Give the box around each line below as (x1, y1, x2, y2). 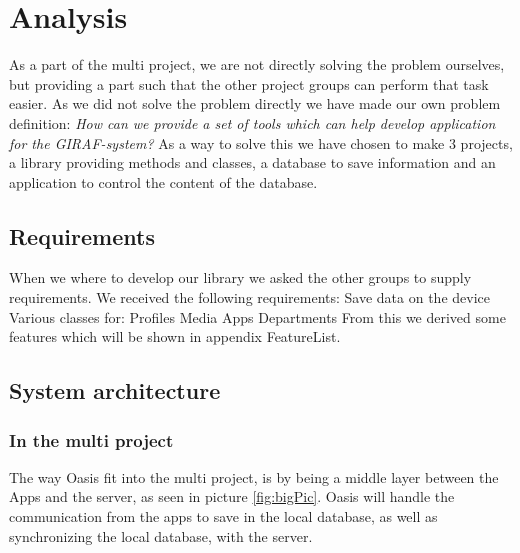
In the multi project (9, 427, 174, 452)
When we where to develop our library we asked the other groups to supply (9, 267, 472, 288)
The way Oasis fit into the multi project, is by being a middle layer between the (9, 466, 499, 487)
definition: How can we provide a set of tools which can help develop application (9, 112, 496, 133)
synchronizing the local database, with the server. (9, 525, 313, 546)
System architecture (9, 375, 221, 406)
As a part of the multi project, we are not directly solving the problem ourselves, (9, 54, 505, 75)
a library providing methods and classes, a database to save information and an (9, 152, 496, 173)
